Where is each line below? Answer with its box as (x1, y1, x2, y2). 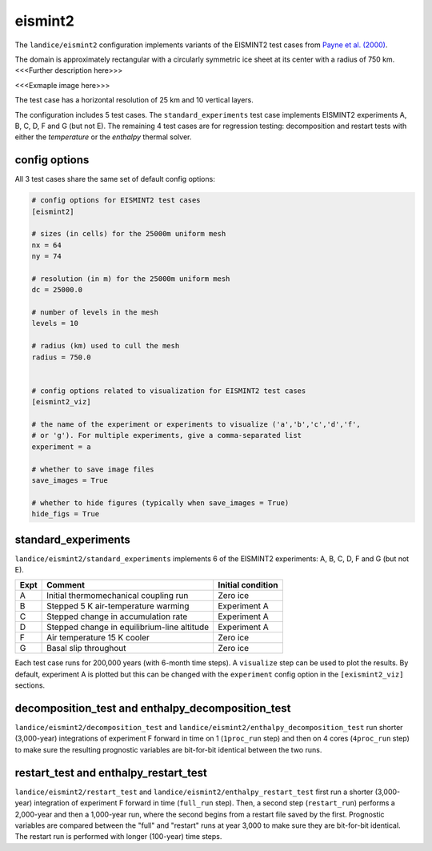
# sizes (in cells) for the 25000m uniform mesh (31, 229, 226, 239)
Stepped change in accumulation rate (46, 611, 188, 622)
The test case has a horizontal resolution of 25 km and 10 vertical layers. (14, 95, 254, 105)
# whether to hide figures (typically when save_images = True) (31, 498, 290, 508)
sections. (14, 680, 46, 690)
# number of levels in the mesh (31, 308, 159, 317)
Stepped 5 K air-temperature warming (46, 600, 190, 612)
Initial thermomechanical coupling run (46, 590, 189, 601)
